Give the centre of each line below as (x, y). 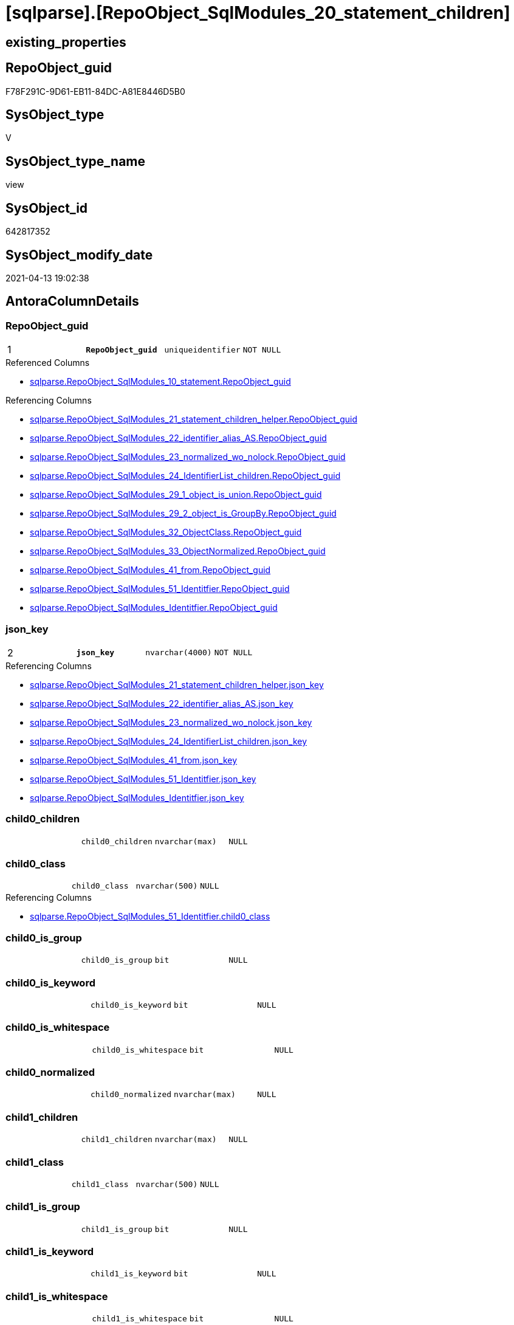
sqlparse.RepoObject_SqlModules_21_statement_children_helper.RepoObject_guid (194, 419)
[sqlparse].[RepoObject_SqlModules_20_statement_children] (258, 13)
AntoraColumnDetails (72, 301)
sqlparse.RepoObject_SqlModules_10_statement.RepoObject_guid (160, 382)
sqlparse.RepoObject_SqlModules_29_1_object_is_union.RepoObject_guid (176, 495)
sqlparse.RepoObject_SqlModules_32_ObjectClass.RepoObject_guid (166, 532)
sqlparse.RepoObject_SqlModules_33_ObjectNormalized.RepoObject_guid (178, 551)
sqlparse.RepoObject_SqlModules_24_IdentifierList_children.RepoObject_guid (185, 476)
